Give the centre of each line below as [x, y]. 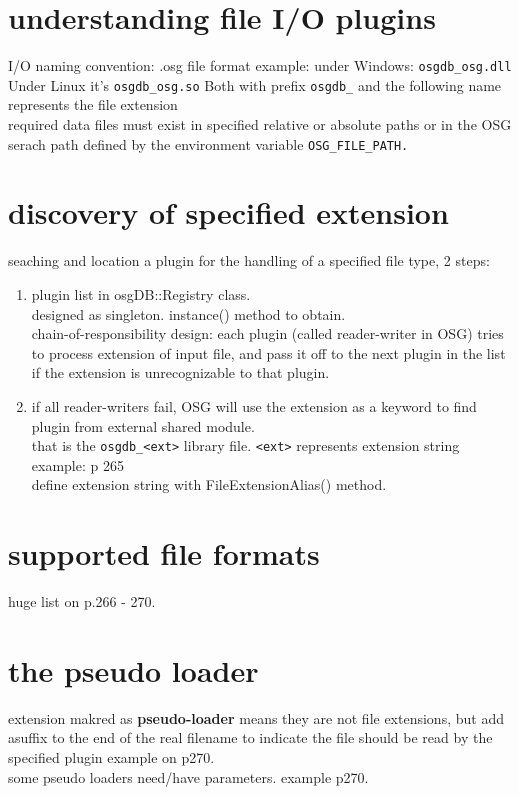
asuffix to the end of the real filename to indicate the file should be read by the [250, 737]
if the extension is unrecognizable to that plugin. [180, 372]
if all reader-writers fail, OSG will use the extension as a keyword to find [254, 405]
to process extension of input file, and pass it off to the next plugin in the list [268, 352]
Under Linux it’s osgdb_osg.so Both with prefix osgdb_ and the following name [255, 84]
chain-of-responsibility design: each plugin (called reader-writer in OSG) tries [267, 333]
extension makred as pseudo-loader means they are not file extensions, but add [256, 717]
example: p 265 [77, 464]
